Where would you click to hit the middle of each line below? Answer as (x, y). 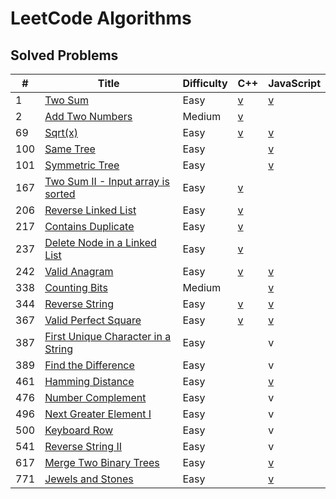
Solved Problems (64, 55)
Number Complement (95, 397)
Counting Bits (76, 287)
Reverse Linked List (90, 210)
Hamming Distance (89, 381)
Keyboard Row (79, 430)
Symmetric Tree (82, 165)
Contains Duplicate (89, 226)
